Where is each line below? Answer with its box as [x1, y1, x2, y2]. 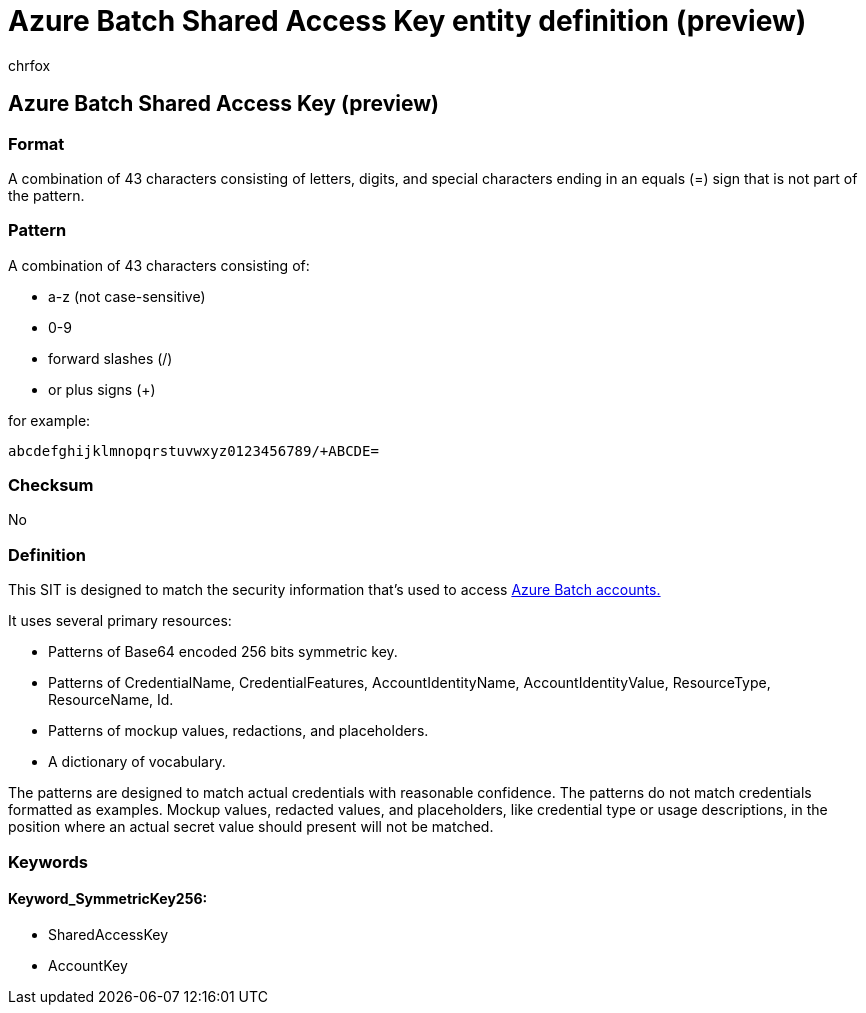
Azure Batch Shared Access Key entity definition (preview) [8, 4, 807, 38]
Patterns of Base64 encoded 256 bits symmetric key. [48, 643, 398, 661]
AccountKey [48, 956, 128, 974]
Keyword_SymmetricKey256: [8, 890, 208, 908]
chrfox [8, 56, 51, 74]
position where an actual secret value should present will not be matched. [8, 818, 494, 836]
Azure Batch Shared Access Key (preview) [8, 91, 439, 117]
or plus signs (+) [48, 380, 156, 398]
